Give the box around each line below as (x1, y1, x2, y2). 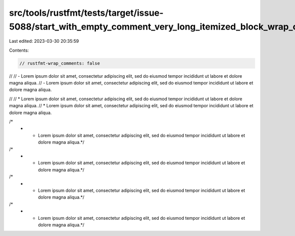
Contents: (9, 47, 29, 53)
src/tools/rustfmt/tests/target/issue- (9, 7, 164, 18)
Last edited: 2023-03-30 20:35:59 (9, 38, 79, 44)
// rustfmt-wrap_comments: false (19, 60, 100, 66)
